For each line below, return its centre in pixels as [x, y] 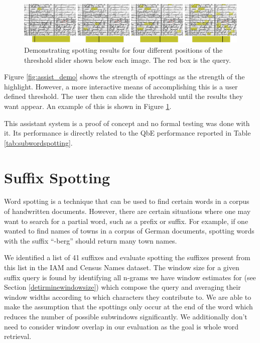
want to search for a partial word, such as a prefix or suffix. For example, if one [126, 221]
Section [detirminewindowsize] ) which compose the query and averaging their [122, 287]
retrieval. [18, 336]
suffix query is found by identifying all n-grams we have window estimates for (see [130, 277]
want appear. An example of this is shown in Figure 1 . [88, 106]
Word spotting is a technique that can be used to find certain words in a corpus [127, 201]
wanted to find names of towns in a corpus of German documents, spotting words [129, 231]
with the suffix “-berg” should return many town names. [91, 240]
